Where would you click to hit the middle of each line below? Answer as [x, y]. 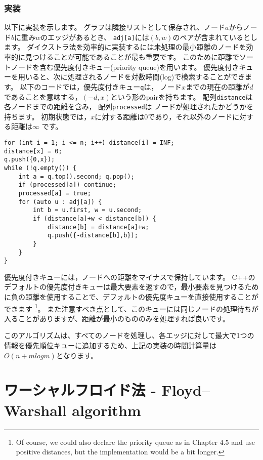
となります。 [77, 355]
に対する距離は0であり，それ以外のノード [164, 116]
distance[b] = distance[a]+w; [98, 227]
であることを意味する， [43, 96]
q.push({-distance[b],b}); [93, 236]
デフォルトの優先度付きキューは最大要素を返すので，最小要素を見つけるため [131, 287]
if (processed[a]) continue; [67, 185]
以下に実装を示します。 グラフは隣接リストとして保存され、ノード [115, 27]
